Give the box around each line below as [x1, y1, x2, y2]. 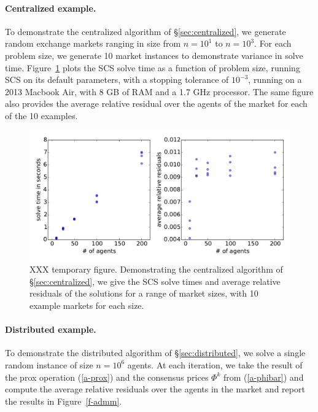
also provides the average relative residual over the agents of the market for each [5, 97, 308, 110]
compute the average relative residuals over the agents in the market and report [5, 383, 305, 395]
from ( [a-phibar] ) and [223, 370, 304, 383]
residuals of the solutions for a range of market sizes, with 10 [29, 287, 258, 300]
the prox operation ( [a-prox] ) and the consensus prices [5, 370, 209, 383]
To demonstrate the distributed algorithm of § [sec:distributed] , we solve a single [5, 346, 306, 359]
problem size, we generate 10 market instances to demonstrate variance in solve [5, 49, 303, 61]
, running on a [248, 73, 302, 86]
